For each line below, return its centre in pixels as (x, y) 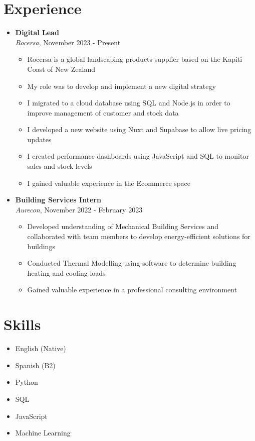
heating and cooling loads (66, 272)
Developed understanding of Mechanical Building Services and (123, 226)
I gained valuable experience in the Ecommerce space (109, 183)
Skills (22, 324)
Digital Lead (37, 32)
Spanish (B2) (35, 365)
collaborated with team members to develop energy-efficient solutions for (139, 236)
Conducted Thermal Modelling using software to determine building (132, 263)
